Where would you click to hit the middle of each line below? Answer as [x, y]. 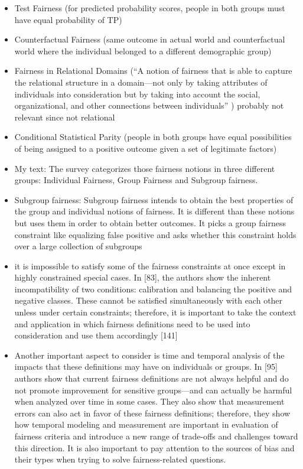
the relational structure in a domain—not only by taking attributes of [141, 82]
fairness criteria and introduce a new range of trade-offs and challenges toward [156, 436]
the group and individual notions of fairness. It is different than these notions [154, 211]
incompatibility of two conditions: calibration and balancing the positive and [153, 289]
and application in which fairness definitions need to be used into [132, 323]
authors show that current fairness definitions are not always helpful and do [151, 378]
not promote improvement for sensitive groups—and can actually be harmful [153, 390]
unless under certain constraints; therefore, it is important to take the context [155, 312]
